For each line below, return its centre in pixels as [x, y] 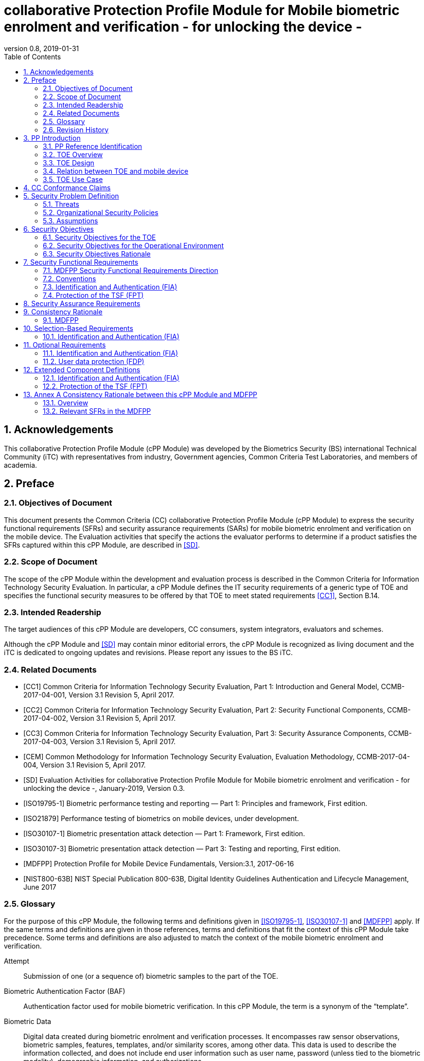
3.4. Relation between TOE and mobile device [116, 171]
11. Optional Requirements [65, 345]
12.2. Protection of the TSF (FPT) [95, 386]
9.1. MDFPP [61, 320]
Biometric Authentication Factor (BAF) [65, 991]
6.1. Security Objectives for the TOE [99, 237]
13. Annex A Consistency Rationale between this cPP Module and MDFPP [141, 394]
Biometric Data [28, 1021]
